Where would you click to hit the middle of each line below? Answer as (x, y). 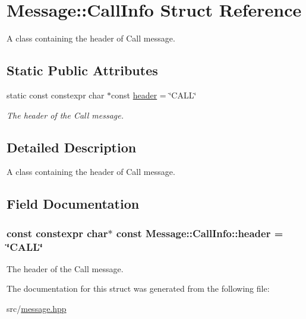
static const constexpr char (56, 95)
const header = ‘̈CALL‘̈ (154, 95)
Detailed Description (72, 147)
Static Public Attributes (82, 70)
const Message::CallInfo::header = (200, 233)
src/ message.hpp (37, 309)
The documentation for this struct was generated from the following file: (138, 288)
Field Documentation (73, 204)
